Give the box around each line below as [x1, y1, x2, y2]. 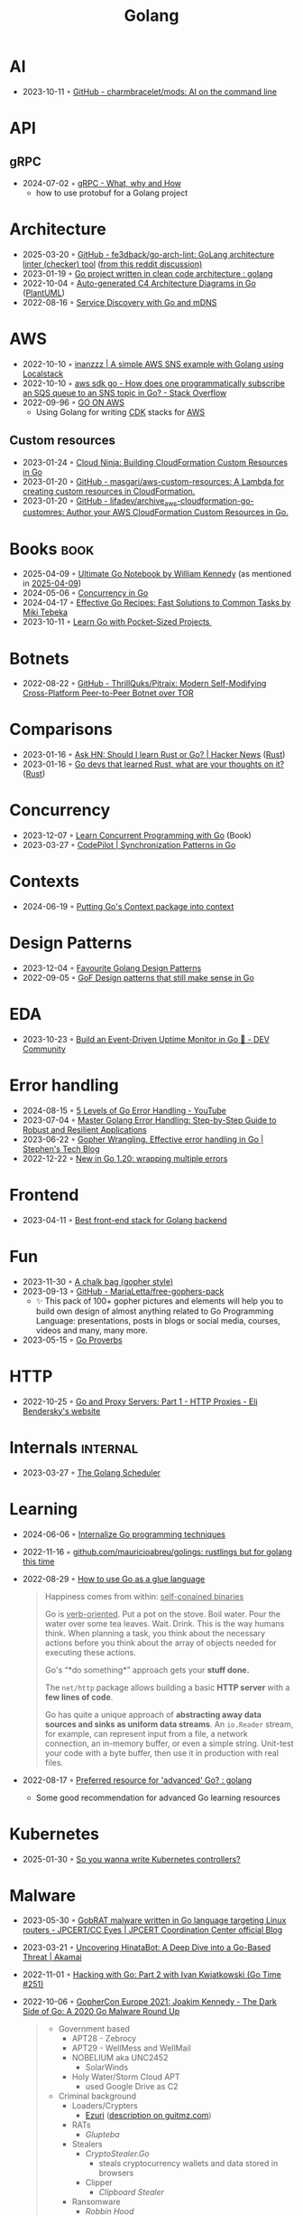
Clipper [85, 2177, 113, 2188]
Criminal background [58, 2090, 137, 2102]
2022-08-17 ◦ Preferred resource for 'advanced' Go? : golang [22, 1774, 252, 1786]
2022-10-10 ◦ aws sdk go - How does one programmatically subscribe [22, 377, 286, 389]
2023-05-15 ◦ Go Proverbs [22, 1334, 124, 1345]
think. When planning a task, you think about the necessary [44, 1627, 266, 1638]
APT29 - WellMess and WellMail [71, 2042, 191, 2053]
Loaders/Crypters [71, 2100, 138, 2111]
